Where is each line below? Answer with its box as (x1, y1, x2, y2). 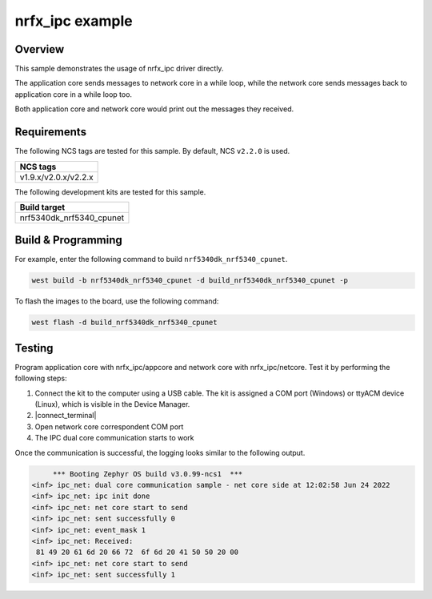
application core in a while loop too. (14, 89, 132, 99)
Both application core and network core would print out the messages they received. (14, 104, 294, 114)
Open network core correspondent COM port (34, 421, 184, 432)
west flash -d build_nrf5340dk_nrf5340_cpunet (31, 318, 218, 328)
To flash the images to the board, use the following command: (14, 296, 219, 306)
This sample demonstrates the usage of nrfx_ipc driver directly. (14, 64, 224, 74)
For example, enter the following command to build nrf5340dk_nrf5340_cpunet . (14, 255, 288, 264)
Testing (14, 341, 54, 355)
